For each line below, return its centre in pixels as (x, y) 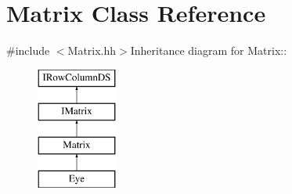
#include (28, 50)
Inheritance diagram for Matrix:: (209, 50)
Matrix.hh (92, 50)
